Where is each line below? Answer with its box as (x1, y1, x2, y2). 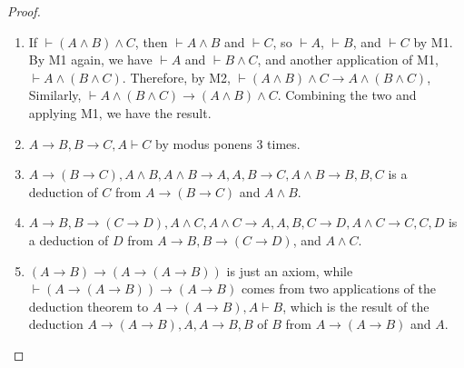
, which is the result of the (282, 296, 429, 315)
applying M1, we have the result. (28, 103, 212, 122)
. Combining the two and (277, 85, 417, 104)
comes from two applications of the (241, 279, 436, 298)
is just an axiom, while (226, 261, 353, 280)
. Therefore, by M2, (122, 67, 231, 86)
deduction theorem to (28, 296, 149, 315)
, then (134, 32, 168, 51)
